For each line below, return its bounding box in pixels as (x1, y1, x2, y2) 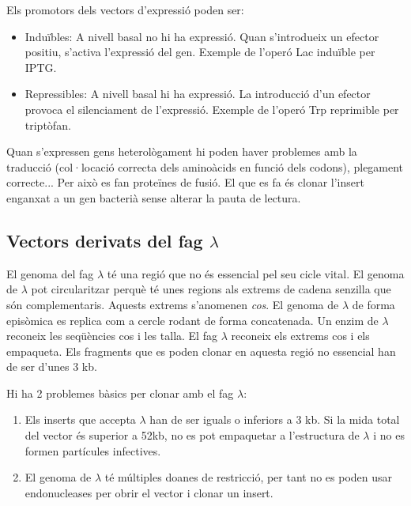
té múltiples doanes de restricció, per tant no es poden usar (104, 469, 393, 485)
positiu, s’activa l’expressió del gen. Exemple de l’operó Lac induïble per (25, 43, 375, 60)
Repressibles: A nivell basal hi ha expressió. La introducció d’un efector (25, 85, 371, 102)
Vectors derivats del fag (6, 228, 203, 252)
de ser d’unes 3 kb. (6, 358, 97, 375)
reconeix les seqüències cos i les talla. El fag (6, 327, 217, 344)
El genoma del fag (6, 265, 94, 281)
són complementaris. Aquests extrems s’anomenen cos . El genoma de (6, 296, 339, 312)
